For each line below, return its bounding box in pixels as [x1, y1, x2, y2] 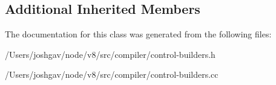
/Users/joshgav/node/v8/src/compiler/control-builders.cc [5, 68, 218, 81]
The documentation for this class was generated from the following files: [5, 28, 272, 40]
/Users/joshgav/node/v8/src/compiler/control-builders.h [5, 48, 215, 60]
